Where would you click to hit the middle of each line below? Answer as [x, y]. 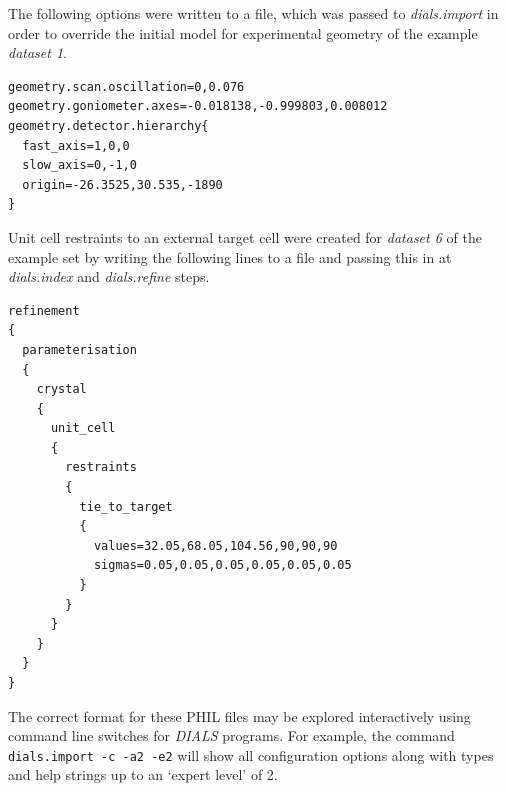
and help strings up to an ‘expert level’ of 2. [143, 774]
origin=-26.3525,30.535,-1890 [122, 184]
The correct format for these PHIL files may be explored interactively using [239, 715]
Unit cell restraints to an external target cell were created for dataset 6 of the [245, 236]
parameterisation [79, 349]
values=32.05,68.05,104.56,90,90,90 [215, 545]
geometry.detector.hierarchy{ [108, 125]
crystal [61, 389]
